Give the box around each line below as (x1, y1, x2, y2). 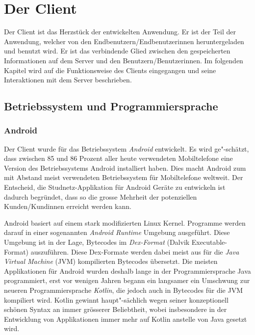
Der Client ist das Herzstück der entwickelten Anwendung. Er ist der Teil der (4, 26, 236, 37)
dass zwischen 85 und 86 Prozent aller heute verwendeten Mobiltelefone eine (4, 153, 233, 163)
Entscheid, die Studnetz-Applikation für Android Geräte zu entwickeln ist (4, 182, 226, 192)
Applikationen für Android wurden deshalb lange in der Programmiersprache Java (4, 265, 251, 276)
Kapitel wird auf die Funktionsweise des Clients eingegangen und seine (4, 65, 216, 75)
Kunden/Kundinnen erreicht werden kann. (4, 201, 131, 211)
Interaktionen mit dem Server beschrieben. (4, 75, 132, 85)
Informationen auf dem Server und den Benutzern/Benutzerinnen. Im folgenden (4, 55, 243, 65)
